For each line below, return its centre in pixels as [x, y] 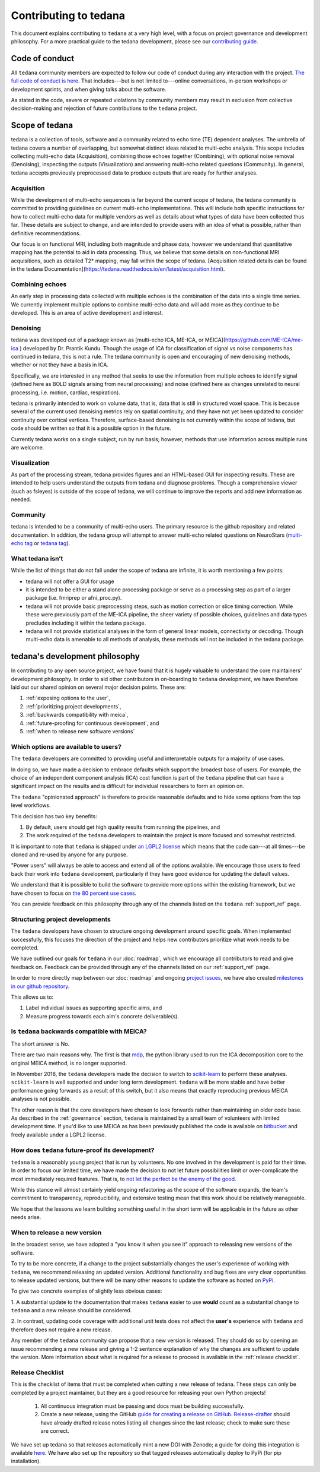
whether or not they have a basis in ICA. [60, 365]
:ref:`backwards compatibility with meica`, [77, 715]
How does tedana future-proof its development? [83, 1150]
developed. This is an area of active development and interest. [87, 313]
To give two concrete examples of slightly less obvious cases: [87, 1291]
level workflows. [31, 805]
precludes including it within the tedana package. [86, 623]
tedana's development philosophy [76, 656]
